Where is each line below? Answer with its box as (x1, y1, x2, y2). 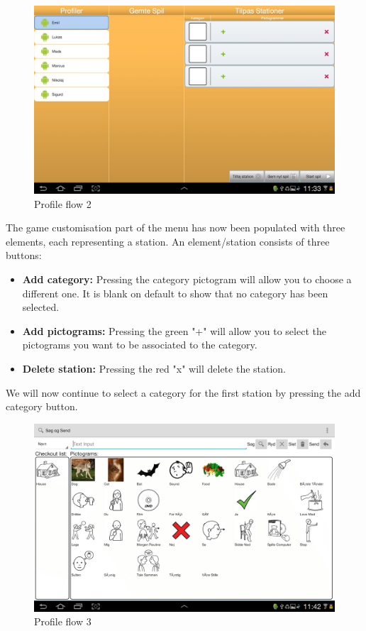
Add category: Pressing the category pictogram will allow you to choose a (22, 271, 352, 286)
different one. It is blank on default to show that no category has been (22, 285, 328, 300)
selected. (22, 300, 60, 314)
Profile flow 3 (34, 614, 91, 629)
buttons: (6, 248, 42, 263)
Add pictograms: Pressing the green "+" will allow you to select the (22, 323, 326, 338)
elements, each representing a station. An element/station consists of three (6, 234, 330, 248)
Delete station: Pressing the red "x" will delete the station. (22, 361, 287, 375)
